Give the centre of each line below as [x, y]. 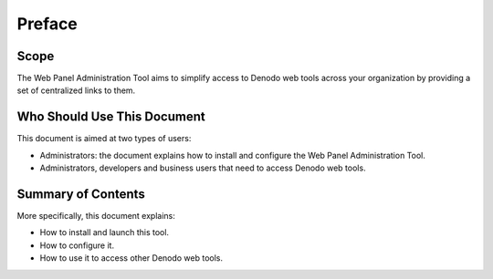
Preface [47, 24]
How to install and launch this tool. [104, 232]
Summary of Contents [81, 194]
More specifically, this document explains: [96, 216]
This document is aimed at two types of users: [104, 139]
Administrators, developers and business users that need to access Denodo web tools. [203, 168]
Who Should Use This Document [111, 117]
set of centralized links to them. [76, 90]
